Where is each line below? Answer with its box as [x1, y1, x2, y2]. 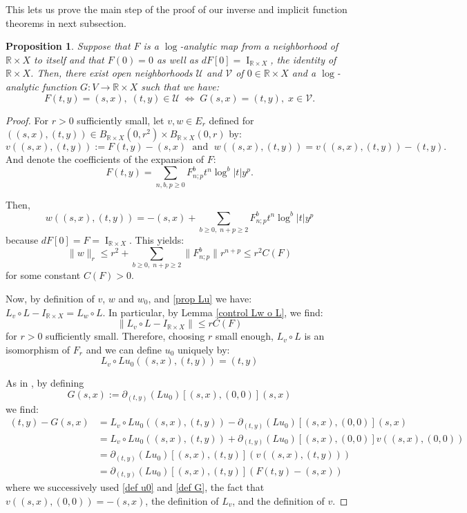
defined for [209, 113, 254, 127]
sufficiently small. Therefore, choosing [46, 329, 205, 343]
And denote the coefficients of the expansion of [6, 152, 204, 166]
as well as [156, 52, 198, 66]
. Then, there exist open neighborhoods [30, 66, 193, 80]
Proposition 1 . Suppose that [6, 39, 131, 53]
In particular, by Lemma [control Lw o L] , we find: [108, 304, 323, 319]
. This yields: [129, 233, 184, 246]
